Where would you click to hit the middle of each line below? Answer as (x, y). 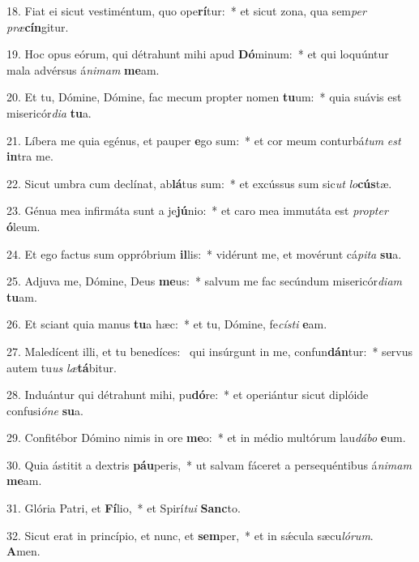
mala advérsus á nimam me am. (83, 69)
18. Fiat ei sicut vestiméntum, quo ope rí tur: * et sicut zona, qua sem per (186, 11)
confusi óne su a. (45, 410)
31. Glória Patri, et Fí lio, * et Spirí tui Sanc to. (124, 508)
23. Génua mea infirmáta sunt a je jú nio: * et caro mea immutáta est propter (197, 210)
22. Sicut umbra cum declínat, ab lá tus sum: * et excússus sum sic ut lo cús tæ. (199, 183)
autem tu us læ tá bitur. (62, 367)
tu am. (22, 296)
